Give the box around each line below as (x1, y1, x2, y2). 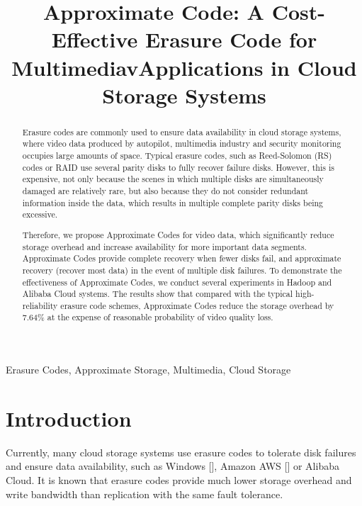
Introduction (6, 403, 132, 432)
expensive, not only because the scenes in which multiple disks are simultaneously (22, 173, 324, 185)
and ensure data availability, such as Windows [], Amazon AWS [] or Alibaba (6, 459, 339, 473)
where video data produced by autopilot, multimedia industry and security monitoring (22, 137, 341, 150)
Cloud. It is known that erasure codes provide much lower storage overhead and (6, 473, 352, 488)
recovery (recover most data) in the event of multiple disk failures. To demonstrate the (22, 264, 342, 276)
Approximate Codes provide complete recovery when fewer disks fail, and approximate (22, 252, 341, 264)
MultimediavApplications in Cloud (11, 52, 357, 81)
